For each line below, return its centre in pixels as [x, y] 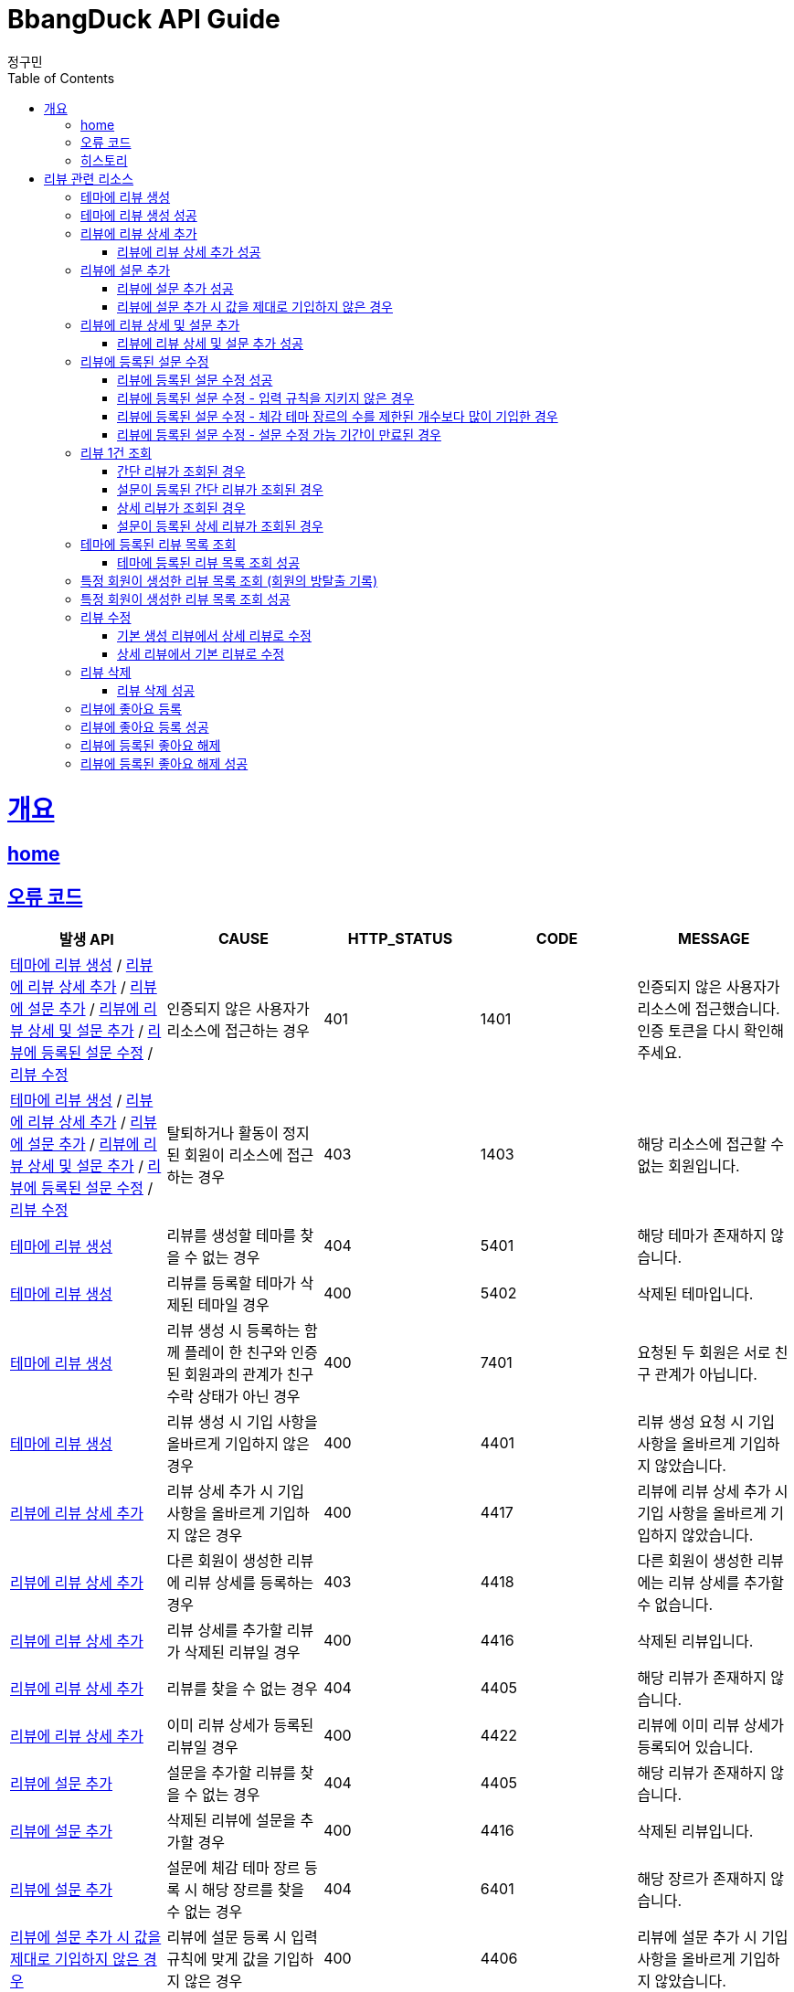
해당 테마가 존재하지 [702, 1236]
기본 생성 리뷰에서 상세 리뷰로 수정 [214, 635]
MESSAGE [714, 939]
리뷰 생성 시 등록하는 [233, 1331]
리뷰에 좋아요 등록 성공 [145, 726]
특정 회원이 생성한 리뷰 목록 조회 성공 [185, 599]
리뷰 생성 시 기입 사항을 [242, 1422]
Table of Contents [61, 78]
